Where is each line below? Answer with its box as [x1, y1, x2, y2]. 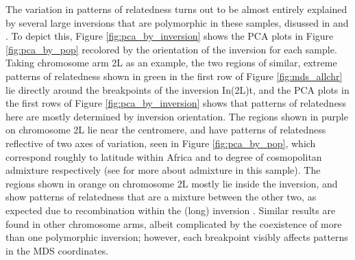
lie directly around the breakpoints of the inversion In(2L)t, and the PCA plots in [5, 82, 350, 96]
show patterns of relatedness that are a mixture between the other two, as [5, 190, 317, 204]
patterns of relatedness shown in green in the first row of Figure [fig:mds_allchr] [5, 68, 343, 83]
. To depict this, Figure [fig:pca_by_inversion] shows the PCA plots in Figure [5, 29, 334, 43]
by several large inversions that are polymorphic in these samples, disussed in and [5, 15, 349, 29]
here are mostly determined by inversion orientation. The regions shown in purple [5, 109, 348, 123]
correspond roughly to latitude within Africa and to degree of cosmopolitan [5, 149, 322, 164]
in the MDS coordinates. [5, 243, 109, 257]
